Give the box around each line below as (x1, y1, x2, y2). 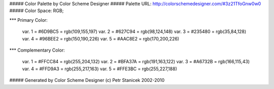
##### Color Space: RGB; (9, 8, 64, 14)
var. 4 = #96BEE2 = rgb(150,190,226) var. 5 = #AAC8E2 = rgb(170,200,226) (22, 35, 180, 41)
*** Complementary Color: (9, 47, 65, 53)
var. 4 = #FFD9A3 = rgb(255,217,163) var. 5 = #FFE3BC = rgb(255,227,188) (22, 66, 177, 72)
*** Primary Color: (9, 17, 48, 23)
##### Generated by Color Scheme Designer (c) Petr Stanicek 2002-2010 (9, 77, 165, 83)
